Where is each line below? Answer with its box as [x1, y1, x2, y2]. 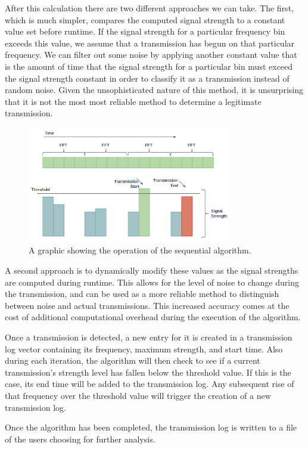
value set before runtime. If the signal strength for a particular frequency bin [5, 25, 285, 38]
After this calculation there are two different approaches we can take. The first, [5, 2, 294, 14]
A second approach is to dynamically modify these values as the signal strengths [5, 264, 298, 276]
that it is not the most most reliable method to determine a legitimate [5, 95, 262, 107]
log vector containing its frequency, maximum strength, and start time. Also [5, 342, 283, 355]
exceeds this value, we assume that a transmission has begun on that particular [5, 36, 295, 49]
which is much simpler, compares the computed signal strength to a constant [5, 13, 285, 26]
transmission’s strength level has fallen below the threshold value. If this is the [5, 366, 291, 378]
